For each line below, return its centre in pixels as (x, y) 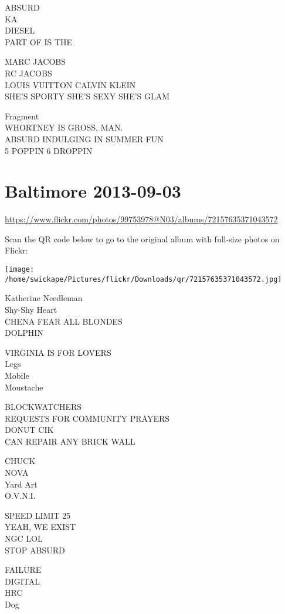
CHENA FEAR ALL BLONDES (64, 321)
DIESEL (20, 30)
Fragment (22, 116)
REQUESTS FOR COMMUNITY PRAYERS (87, 418)
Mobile (17, 375)
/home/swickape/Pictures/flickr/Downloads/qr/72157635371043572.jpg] (143, 279)
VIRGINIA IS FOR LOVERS (58, 352)
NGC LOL (24, 538)
